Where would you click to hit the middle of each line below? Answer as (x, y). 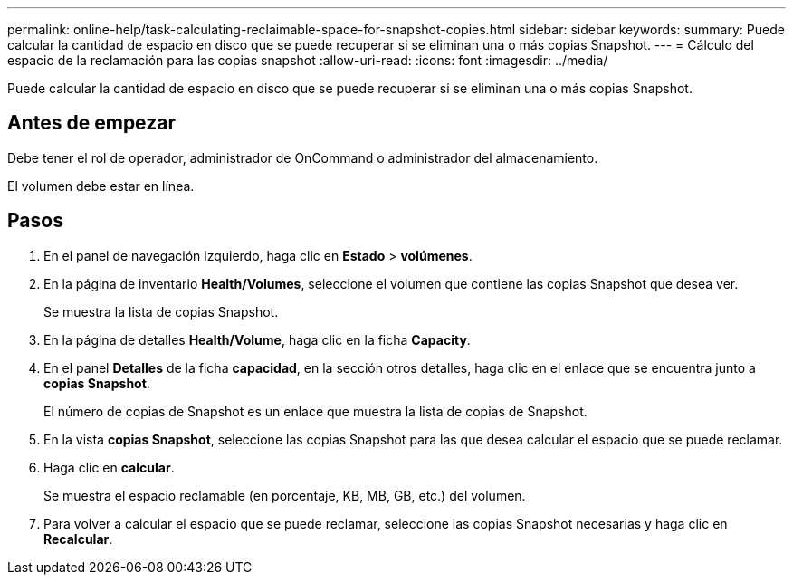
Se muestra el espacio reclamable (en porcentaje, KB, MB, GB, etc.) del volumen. (285, 495)
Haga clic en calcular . (109, 467)
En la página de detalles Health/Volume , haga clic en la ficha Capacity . (257, 339)
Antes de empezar (91, 123)
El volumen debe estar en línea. (101, 186)
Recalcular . (78, 539)
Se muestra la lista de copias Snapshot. (161, 311)
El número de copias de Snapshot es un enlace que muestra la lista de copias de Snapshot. (315, 411)
